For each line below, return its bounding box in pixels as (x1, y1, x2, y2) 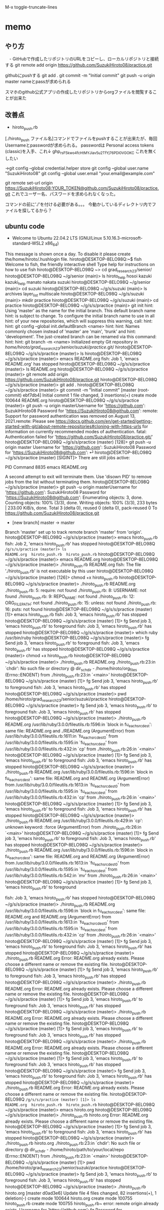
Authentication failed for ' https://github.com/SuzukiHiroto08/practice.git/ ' (5, 434, 153, 440)
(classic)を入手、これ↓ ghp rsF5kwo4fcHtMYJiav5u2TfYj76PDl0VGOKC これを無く (5, 148, 157, 156)
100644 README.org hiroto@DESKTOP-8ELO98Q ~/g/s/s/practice (5, 397, 139, 403)
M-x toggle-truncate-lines (5, 4, 58, 10)
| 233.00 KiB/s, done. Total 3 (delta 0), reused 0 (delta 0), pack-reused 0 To (5, 505, 158, 511)
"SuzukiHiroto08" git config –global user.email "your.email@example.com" (5, 171, 155, 176)
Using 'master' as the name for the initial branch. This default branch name (5, 308, 156, 313)
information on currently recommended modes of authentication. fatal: (5, 428, 147, 434)
